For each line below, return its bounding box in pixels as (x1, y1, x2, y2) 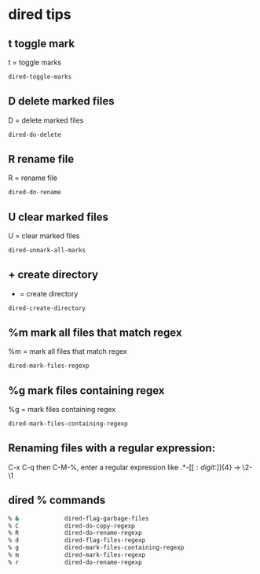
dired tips (8, 6, 72, 24)
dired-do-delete (8, 131, 61, 138)
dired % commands (8, 494, 106, 507)
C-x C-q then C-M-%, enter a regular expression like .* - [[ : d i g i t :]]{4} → (8, 462, 241, 472)
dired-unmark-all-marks (8, 246, 86, 255)
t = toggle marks (8, 57, 61, 67)
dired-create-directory (8, 304, 86, 312)
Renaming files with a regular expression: (8, 442, 216, 455)
